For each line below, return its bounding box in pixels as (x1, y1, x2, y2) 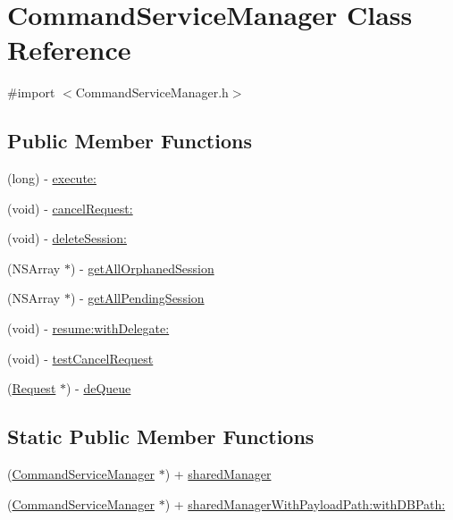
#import (7, 83, 55, 102)
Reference (7, 31, 131, 68)
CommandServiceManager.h (75, 83, 229, 102)
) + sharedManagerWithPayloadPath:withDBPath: (164, 494, 446, 513)
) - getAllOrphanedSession (70, 258, 214, 277)
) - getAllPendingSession (70, 289, 205, 307)
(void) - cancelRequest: (7, 198, 133, 217)
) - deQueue (66, 379, 131, 398)
